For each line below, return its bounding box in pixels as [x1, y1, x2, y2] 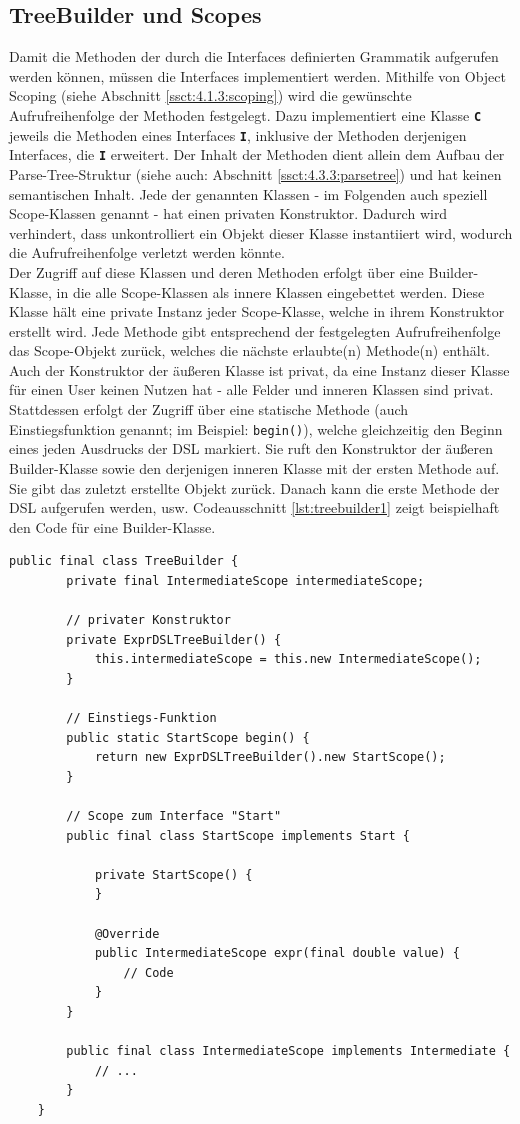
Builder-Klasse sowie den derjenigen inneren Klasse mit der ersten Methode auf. [9, 457, 500, 478]
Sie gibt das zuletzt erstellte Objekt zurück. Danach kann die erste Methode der [9, 477, 500, 498]
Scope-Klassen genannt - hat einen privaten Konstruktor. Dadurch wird [9, 203, 448, 224]
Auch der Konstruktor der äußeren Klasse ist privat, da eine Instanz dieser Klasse [9, 359, 510, 380]
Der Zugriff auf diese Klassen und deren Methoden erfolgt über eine [9, 261, 424, 282]
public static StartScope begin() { [66, 730, 310, 745]
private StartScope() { [94, 867, 253, 882]
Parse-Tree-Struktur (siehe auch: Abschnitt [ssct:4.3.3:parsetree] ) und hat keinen [9, 163, 502, 184]
